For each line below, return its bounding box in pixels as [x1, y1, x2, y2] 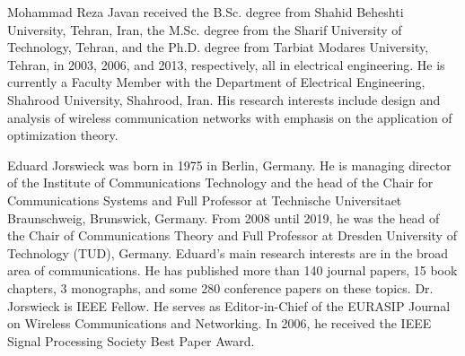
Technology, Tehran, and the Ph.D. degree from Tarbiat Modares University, [7, 38, 429, 56]
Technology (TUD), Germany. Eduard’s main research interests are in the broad [7, 243, 449, 262]
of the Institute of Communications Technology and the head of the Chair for [7, 173, 434, 192]
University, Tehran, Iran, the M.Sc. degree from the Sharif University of [7, 20, 402, 39]
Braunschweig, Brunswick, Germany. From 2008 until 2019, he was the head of [7, 208, 440, 227]
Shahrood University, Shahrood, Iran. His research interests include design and [7, 90, 441, 109]
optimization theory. [7, 126, 118, 144]
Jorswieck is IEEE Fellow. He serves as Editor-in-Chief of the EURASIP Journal [7, 296, 451, 315]
